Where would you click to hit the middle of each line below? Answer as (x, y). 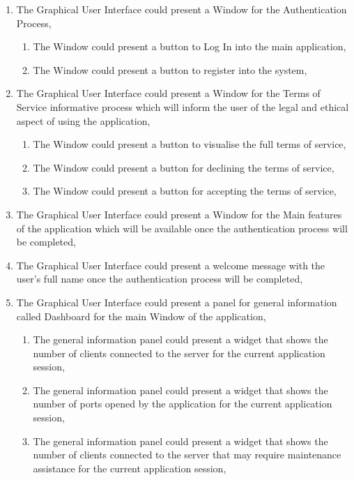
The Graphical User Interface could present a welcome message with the (171, 265)
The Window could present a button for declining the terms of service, (184, 167)
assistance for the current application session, (130, 468)
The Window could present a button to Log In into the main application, (190, 46)
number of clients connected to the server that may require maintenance (187, 455)
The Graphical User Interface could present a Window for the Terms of (168, 93)
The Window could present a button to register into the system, (170, 69)
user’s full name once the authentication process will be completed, (160, 279)
